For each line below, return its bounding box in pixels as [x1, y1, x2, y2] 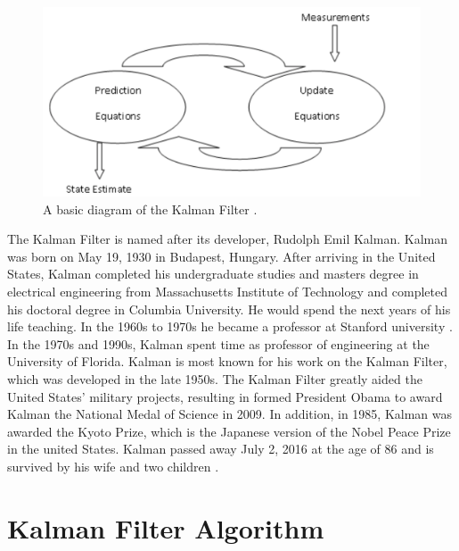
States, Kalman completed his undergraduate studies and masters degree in [7, 264, 419, 283]
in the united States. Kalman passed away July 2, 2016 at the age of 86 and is [7, 439, 434, 458]
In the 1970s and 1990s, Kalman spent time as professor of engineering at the [7, 334, 430, 353]
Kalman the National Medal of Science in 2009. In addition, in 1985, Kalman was [7, 405, 453, 423]
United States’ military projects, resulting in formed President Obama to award [7, 387, 443, 405]
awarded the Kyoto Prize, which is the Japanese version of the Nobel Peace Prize [7, 422, 451, 440]
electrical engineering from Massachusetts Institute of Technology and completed [7, 281, 447, 300]
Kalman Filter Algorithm [7, 509, 324, 546]
